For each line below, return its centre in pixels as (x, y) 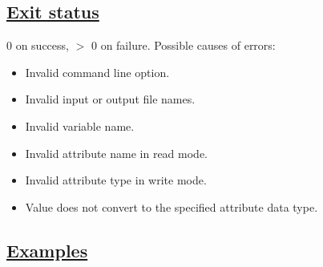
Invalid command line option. (97, 72)
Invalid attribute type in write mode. (116, 180)
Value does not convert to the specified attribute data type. (172, 206)
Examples (47, 250)
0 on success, (38, 45)
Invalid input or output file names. (110, 99)
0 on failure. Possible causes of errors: (183, 45)
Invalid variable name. (80, 125)
